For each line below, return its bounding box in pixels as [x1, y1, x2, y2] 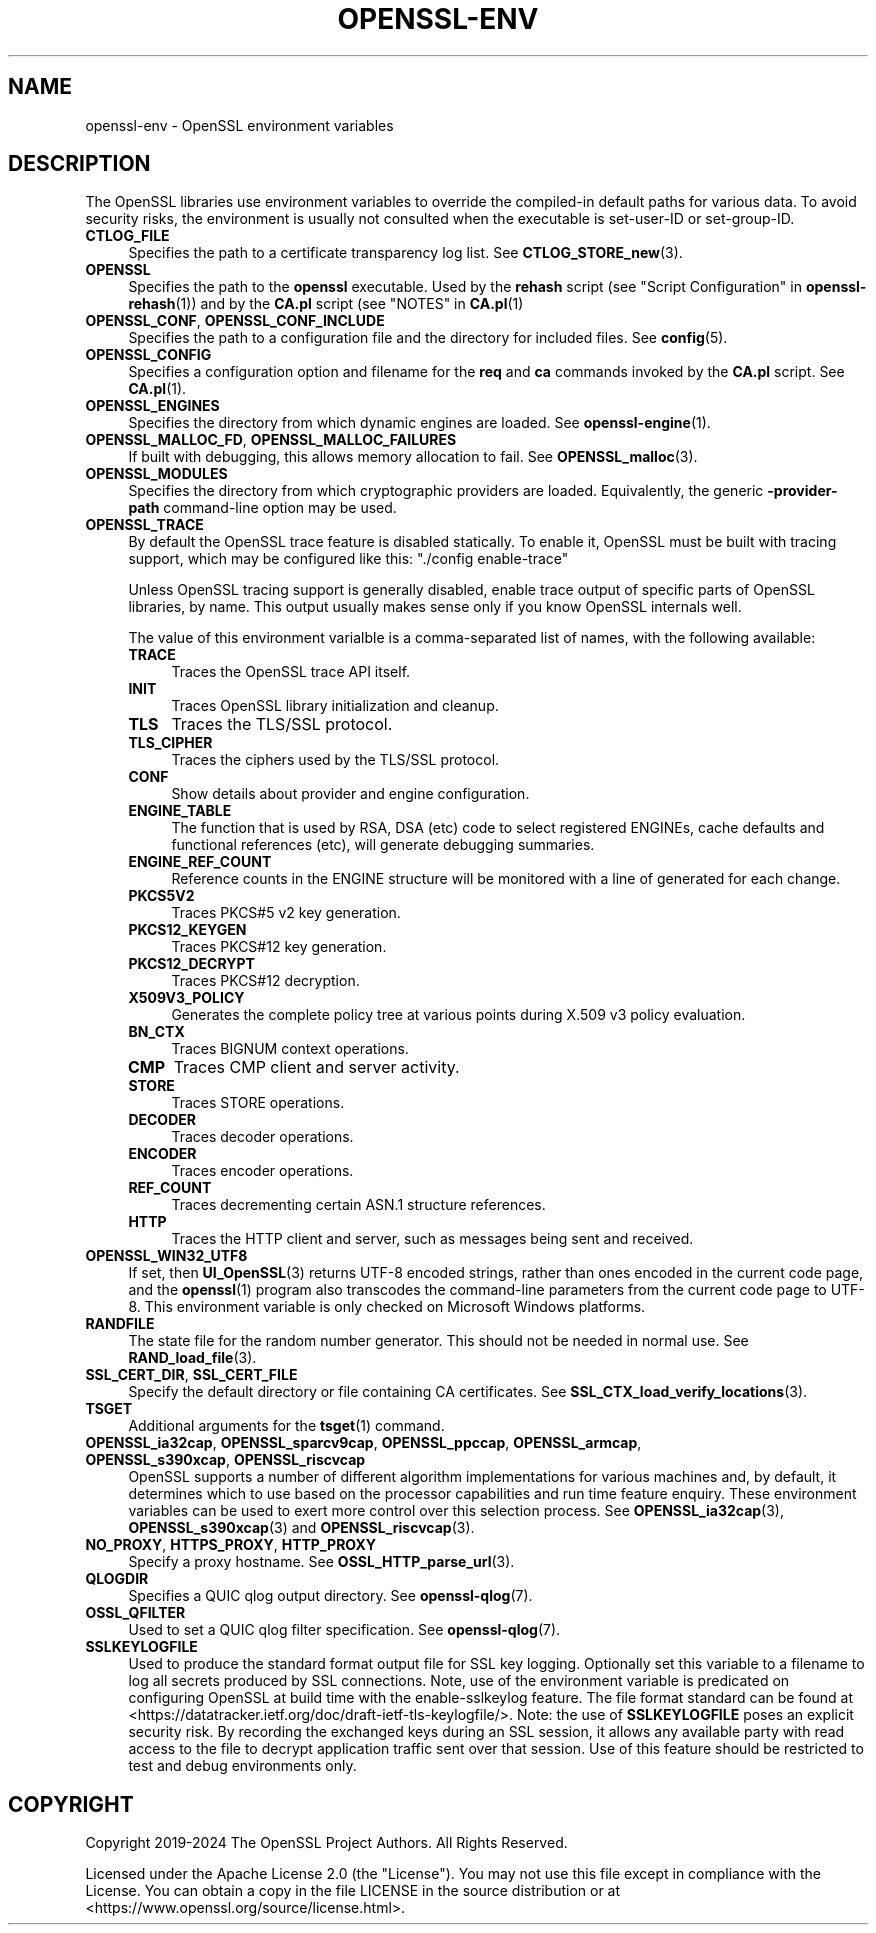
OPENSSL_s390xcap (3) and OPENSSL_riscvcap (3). [128, 1519, 475, 1537]
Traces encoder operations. [171, 1162, 354, 1180]
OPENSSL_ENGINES [85, 397, 220, 415]
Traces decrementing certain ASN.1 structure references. [171, 1196, 546, 1214]
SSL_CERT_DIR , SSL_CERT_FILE [85, 1366, 298, 1384]
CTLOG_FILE [85, 227, 170, 245]
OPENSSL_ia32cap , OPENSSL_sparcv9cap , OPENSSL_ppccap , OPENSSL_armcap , [85, 1434, 642, 1452]
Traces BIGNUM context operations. [171, 1040, 409, 1058]
